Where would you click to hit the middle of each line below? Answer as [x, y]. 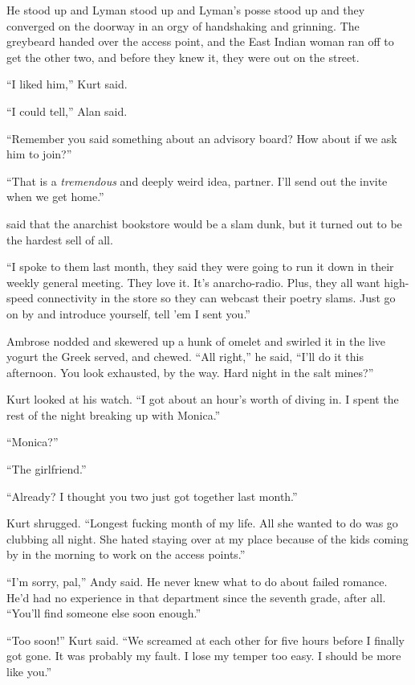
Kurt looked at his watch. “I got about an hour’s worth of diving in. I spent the [203, 399]
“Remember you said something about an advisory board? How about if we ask [202, 138]
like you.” [29, 671]
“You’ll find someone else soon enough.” [104, 613]
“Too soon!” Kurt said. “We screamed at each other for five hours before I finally [205, 640]
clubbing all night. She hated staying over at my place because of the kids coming [207, 538]
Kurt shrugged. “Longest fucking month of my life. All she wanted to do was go [202, 523]
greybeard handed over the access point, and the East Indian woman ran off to [200, 41]
